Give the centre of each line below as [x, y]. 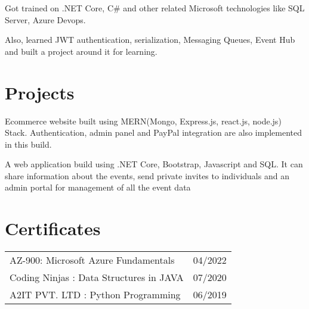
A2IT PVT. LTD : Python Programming [95, 295]
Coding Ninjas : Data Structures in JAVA [97, 277]
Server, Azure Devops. [45, 19]
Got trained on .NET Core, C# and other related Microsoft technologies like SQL [155, 8]
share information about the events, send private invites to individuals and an [147, 175]
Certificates [53, 228]
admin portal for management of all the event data [98, 187]
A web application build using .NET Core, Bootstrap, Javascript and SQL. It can [154, 164]
